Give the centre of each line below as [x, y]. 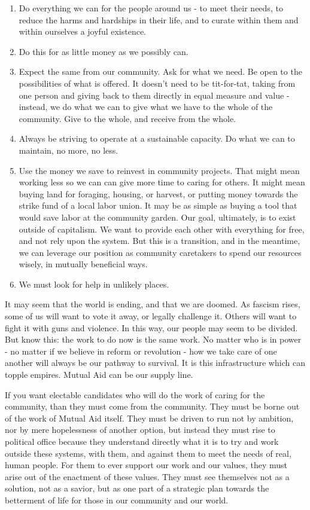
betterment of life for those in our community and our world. [117, 500]
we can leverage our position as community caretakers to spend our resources [160, 252]
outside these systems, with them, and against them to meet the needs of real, [148, 453]
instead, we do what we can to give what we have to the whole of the [146, 107]
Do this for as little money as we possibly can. [104, 51]
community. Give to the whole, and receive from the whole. [127, 118]
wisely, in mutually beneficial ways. [83, 264]
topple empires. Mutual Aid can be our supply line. [99, 375]
